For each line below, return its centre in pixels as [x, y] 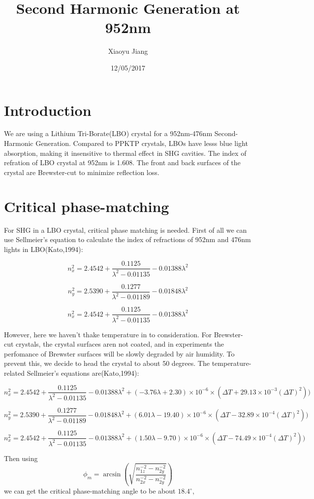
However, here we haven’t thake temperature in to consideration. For [108, 334]
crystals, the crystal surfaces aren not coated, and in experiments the [120, 344]
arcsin [112, 475]
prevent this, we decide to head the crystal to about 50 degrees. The [107, 363]
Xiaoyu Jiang [128, 51]
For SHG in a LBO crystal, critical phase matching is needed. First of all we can [126, 230]
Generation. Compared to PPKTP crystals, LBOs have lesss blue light [142, 143]
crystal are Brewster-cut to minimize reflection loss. [82, 172]
